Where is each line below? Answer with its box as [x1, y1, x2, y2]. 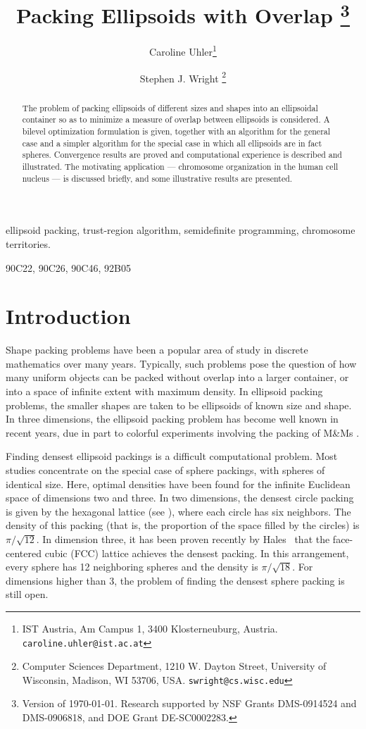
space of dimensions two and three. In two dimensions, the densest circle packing [6, 490, 354, 505]
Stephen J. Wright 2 [139, 68, 227, 85]
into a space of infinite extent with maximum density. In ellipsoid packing [6, 384, 323, 399]
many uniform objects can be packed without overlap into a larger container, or [6, 370, 349, 385]
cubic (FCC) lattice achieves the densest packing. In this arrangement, [44, 545, 349, 560]
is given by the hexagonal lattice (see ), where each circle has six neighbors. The [6, 504, 351, 518]
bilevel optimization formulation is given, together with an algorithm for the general [22, 125, 331, 137]
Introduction [6, 301, 131, 330]
